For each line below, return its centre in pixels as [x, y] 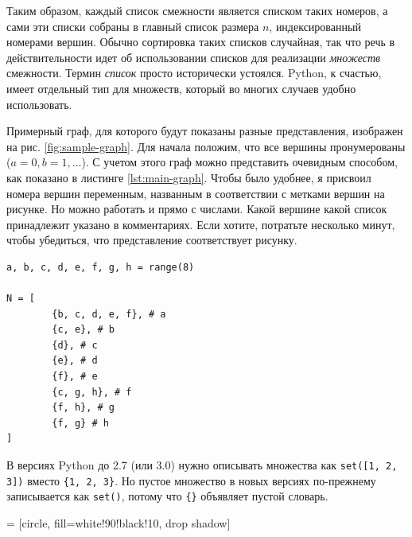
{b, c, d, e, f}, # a [109, 314]
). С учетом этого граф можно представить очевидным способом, [239, 162]
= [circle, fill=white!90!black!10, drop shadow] [119, 523]
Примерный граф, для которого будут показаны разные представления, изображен [205, 131]
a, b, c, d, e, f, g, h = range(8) [101, 267]
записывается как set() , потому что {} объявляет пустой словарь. [167, 496]
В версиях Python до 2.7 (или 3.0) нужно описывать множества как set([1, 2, [202, 465]
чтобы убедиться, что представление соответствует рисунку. [152, 240]
